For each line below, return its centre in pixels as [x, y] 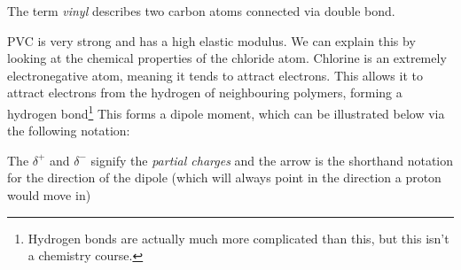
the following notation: [69, 131]
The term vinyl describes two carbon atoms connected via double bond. [201, 11]
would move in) [49, 195]
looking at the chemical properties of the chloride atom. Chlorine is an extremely [227, 58]
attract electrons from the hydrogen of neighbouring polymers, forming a [205, 93]
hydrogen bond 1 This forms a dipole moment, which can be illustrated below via [226, 112]
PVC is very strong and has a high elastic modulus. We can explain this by [211, 40]
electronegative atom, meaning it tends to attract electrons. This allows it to [215, 75]
